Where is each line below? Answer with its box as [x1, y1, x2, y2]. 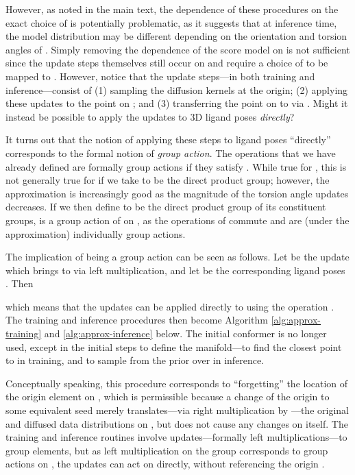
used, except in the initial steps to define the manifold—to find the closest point [5, 339, 342, 354]
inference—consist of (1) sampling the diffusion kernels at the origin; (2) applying [5, 82, 348, 97]
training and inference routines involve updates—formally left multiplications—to [5, 430, 347, 444]
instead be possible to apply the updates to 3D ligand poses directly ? [5, 109, 295, 123]
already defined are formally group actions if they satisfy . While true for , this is [5, 159, 347, 173]
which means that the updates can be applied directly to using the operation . [5, 299, 334, 313]
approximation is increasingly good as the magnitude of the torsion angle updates [5, 186, 349, 200]
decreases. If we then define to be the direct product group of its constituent [5, 199, 326, 214]
